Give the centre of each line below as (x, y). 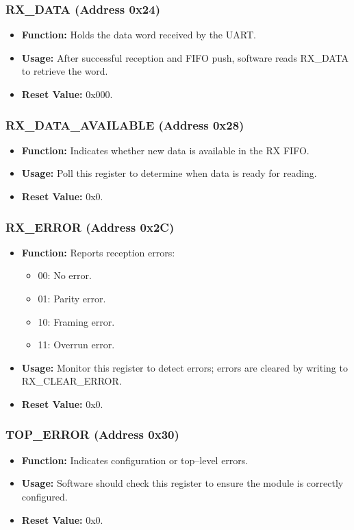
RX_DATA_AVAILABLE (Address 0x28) (125, 124)
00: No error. (65, 275)
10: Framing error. (76, 321)
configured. (45, 496)
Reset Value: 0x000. (67, 94)
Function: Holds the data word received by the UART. (139, 35)
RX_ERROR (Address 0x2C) (90, 227)
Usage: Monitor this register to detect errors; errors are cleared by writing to (185, 367)
